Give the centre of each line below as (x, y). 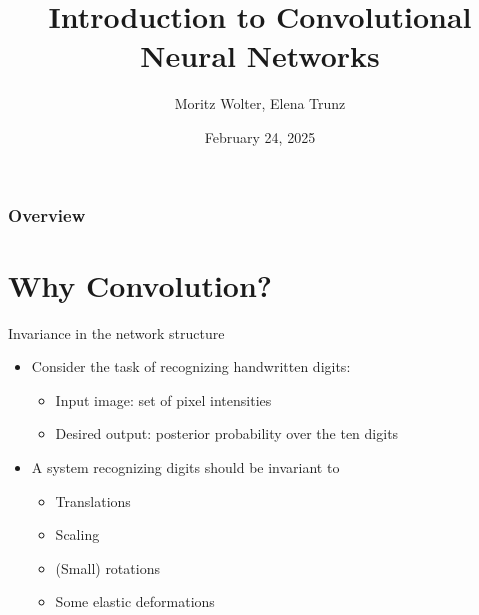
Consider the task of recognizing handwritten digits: (191, 366)
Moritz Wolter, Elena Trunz (260, 103)
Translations (93, 500)
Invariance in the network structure (116, 332)
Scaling (77, 534)
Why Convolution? (140, 284)
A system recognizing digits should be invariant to (185, 466)
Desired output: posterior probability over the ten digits (227, 433)
